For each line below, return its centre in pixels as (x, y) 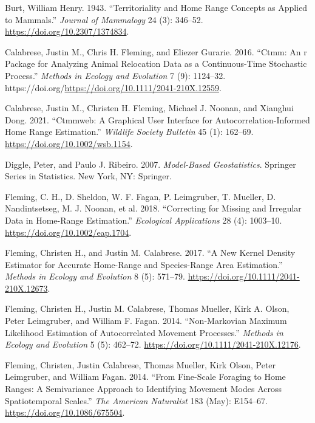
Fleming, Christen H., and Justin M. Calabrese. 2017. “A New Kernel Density (150, 253)
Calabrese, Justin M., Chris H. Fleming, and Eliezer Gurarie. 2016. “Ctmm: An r (156, 51)
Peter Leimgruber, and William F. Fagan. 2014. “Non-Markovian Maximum (146, 321)
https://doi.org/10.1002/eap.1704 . (68, 232)
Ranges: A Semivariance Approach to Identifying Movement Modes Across (143, 389)
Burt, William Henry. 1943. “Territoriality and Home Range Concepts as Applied (156, 7)
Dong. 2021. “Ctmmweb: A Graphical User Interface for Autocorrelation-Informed (157, 119)
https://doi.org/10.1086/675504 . (65, 412)
